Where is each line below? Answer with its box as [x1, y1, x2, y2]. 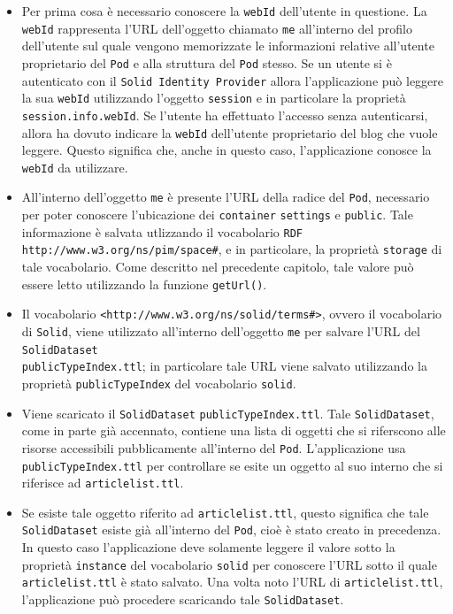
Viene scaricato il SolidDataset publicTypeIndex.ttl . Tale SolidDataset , [21, 403, 434, 422]
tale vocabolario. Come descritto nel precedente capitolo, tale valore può [21, 257, 414, 276]
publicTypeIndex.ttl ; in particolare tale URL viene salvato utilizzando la [21, 357, 427, 375]
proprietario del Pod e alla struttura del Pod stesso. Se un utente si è [21, 53, 392, 72]
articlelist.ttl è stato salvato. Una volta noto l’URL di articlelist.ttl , [21, 572, 443, 591]
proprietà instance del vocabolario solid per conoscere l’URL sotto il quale [21, 555, 437, 573]
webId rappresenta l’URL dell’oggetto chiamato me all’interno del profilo [21, 19, 413, 37]
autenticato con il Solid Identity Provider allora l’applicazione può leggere [21, 71, 444, 89]
